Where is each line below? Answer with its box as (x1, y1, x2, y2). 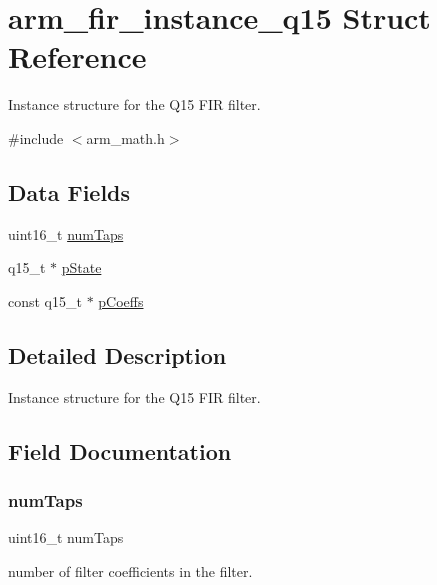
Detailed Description (8, 339, 227, 370)
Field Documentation (8, 435, 232, 466)
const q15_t (8, 290, 82, 311)
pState (61, 257, 102, 278)
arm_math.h (86, 127, 165, 148)
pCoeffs (98, 290, 144, 311)
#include (8, 127, 64, 148)
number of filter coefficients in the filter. (8, 560, 253, 581)
